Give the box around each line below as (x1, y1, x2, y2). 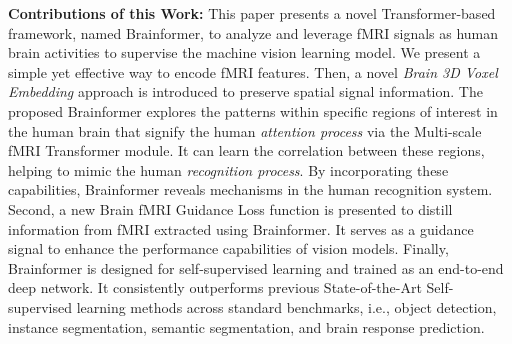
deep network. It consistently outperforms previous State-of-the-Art (8, 277, 422, 298)
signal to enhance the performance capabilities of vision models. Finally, (8, 238, 449, 259)
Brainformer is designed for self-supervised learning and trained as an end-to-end (8, 257, 504, 278)
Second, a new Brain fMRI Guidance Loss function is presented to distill (8, 198, 453, 219)
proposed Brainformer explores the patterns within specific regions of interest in (8, 100, 498, 121)
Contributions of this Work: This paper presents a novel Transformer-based (8, 3, 496, 23)
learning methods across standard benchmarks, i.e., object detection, (76, 296, 497, 317)
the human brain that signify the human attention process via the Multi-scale (8, 120, 482, 141)
